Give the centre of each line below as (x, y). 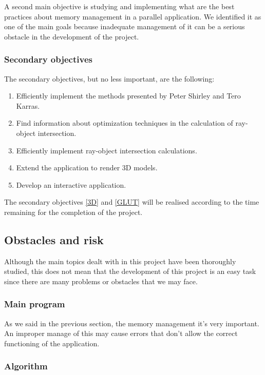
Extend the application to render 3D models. (87, 167)
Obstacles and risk (54, 239)
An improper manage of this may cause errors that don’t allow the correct (121, 333)
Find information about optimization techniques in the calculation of (125, 123)
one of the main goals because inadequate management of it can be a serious (125, 26)
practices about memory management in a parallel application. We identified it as (133, 16)
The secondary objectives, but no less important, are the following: (109, 78)
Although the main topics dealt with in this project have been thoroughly (120, 261)
